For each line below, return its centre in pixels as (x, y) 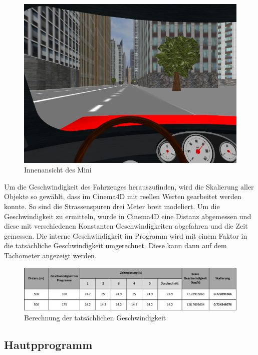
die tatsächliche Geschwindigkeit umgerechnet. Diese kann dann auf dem (115, 245)
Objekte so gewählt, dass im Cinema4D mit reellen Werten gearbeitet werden (123, 196)
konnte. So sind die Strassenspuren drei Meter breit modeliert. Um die (112, 206)
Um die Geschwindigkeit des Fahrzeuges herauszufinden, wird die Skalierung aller (129, 186)
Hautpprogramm (48, 344)
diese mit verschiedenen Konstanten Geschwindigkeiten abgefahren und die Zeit (126, 226)
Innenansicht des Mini (58, 170)
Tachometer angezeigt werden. (50, 255)
